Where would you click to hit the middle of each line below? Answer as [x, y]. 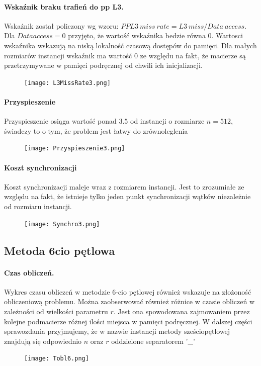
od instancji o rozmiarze [167, 121]
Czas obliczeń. [29, 272]
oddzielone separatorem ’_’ [153, 341]
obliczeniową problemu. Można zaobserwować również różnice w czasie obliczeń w [129, 301]
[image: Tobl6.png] [57, 359]
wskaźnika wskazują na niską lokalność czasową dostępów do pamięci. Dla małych [130, 45]
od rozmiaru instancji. [38, 206]
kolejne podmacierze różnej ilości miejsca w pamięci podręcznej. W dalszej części [128, 321]
